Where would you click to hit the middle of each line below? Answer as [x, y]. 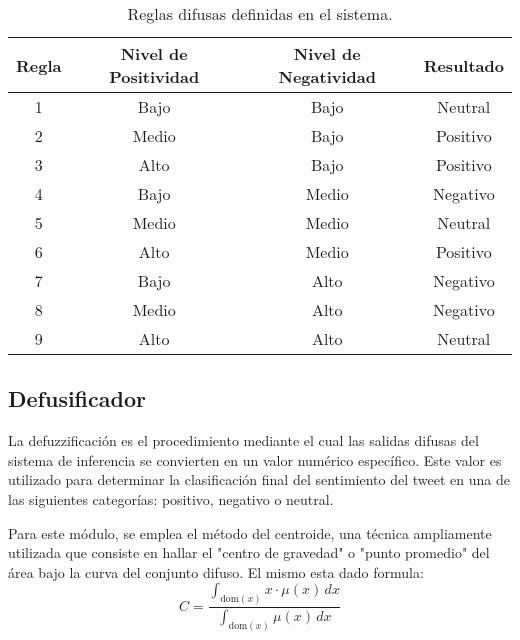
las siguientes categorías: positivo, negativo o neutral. [171, 498]
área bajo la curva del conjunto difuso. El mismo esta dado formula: [216, 571]
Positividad [154, 76]
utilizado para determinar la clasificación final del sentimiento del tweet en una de [259, 479]
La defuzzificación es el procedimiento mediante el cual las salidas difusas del [243, 440]
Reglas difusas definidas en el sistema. [260, 13]
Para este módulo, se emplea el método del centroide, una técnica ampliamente [250, 532]
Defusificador [77, 398]
